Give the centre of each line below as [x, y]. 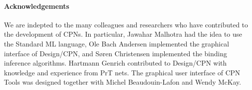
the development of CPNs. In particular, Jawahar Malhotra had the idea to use [123, 34]
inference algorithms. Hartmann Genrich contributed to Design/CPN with [115, 63]
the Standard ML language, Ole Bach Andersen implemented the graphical [117, 43]
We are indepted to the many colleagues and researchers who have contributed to [126, 24]
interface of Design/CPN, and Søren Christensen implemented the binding [115, 53]
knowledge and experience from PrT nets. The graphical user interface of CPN [122, 72]
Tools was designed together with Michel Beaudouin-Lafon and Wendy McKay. [123, 82]
